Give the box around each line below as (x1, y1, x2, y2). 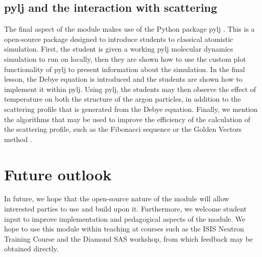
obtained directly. (4, 243, 59, 254)
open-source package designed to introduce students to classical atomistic (4, 33, 233, 44)
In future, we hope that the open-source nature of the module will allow (4, 193, 229, 204)
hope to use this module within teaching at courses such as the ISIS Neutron (4, 223, 244, 234)
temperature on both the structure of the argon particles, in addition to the (4, 94, 241, 104)
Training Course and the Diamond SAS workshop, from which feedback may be (4, 233, 253, 244)
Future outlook (4, 163, 112, 184)
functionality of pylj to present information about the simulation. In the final (4, 63, 245, 74)
